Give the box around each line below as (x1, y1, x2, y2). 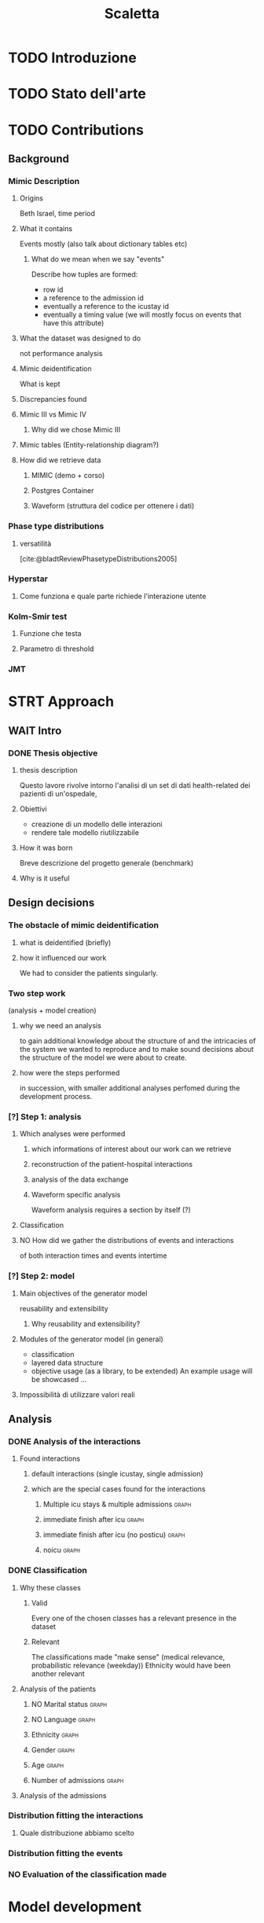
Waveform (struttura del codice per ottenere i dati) (31, 501, 195, 511)
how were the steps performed (19, 1068, 120, 1077)
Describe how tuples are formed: (31, 270, 138, 279)
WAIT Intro (8, 724, 62, 737)
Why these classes (19, 1583, 81, 1592)
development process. (19, 1091, 93, 1101)
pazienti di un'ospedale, (19, 789, 97, 798)
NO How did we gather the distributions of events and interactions (19, 1236, 234, 1245)
